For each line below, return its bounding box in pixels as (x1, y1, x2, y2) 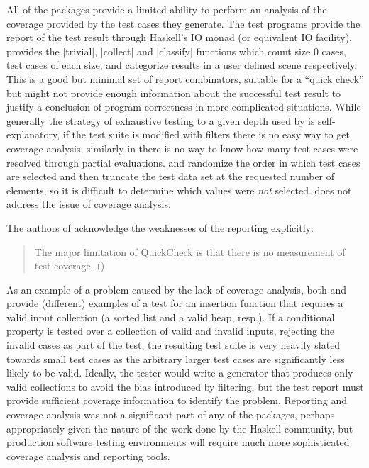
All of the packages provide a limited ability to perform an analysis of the (6, 2, 327, 16)
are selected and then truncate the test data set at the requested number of (6, 169, 335, 184)
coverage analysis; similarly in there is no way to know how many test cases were (6, 140, 358, 155)
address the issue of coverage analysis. (6, 196, 171, 211)
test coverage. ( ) (34, 258, 105, 273)
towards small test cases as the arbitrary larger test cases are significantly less (6, 351, 345, 366)
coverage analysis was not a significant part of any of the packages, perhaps (6, 407, 335, 422)
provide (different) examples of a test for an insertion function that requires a (6, 296, 343, 311)
